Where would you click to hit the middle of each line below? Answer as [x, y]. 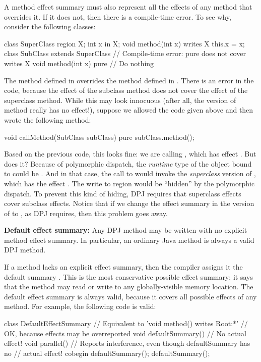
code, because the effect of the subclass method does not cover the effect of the [126, 90]
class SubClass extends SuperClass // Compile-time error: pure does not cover [125, 53]
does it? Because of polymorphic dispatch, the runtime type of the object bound [128, 163]
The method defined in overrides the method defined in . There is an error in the [129, 80]
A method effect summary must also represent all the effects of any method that [128, 7]
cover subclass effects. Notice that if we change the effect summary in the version [129, 203]
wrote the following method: [48, 119]
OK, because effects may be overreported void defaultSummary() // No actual [125, 333]
